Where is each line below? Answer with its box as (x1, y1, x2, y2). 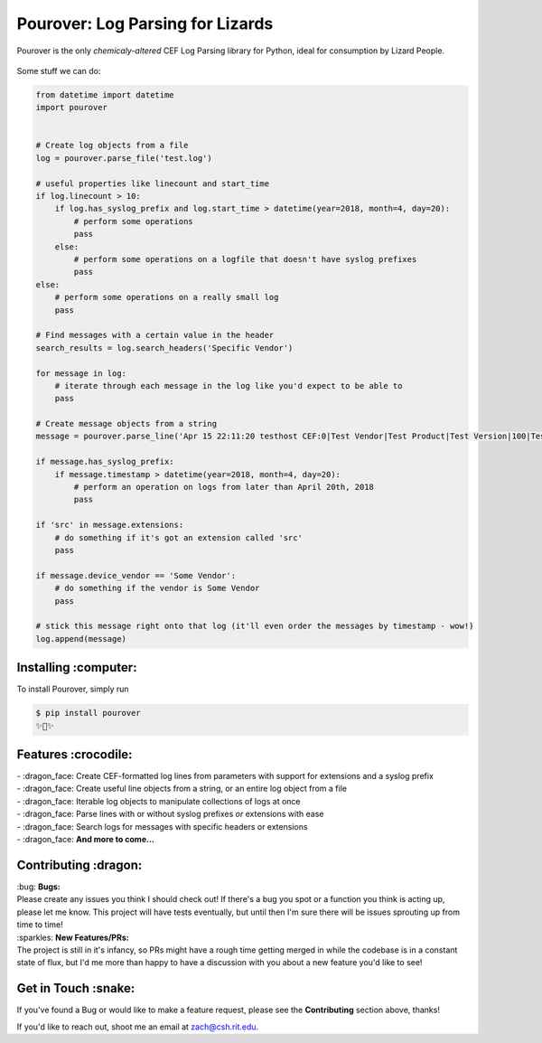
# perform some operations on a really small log (54, 292, 279, 303)
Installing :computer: (16, 660, 137, 675)
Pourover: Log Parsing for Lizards (16, 14, 274, 33)
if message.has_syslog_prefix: (35, 456, 175, 467)
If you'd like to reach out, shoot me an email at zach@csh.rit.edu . (16, 1021, 259, 1032)
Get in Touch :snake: (16, 981, 135, 996)
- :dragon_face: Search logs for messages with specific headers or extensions (16, 821, 308, 832)
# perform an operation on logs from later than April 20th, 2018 (73, 482, 375, 493)
